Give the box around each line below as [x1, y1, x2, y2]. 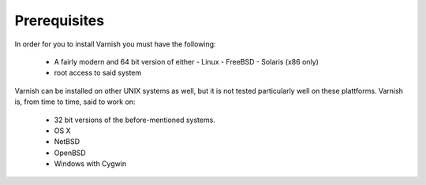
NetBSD [54, 137, 80, 146]
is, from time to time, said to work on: [14, 97, 136, 106]
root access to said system [54, 68, 142, 78]
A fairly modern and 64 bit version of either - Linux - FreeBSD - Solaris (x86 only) [54, 57, 319, 66]
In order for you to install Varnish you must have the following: [14, 39, 216, 49]
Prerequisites [14, 12, 105, 29]
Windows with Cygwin [54, 159, 127, 168]
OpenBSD [54, 148, 86, 157]
